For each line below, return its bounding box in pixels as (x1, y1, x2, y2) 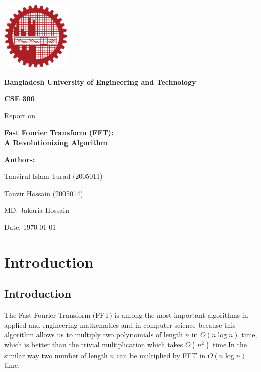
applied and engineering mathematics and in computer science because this (4, 319, 236, 330)
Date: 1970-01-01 (4, 221, 56, 232)
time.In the (212, 339, 247, 349)
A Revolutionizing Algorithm (4, 137, 108, 147)
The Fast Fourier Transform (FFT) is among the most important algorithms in (4, 309, 248, 320)
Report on (4, 110, 36, 120)
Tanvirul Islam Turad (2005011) (4, 171, 103, 181)
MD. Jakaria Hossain (4, 205, 69, 215)
